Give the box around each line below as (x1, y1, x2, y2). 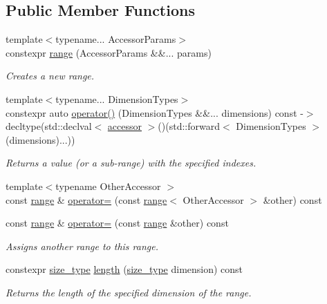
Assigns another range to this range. (6, 238, 158, 253)
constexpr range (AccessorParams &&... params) (6, 45, 212, 59)
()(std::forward (158, 119, 220, 133)
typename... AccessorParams (55, 32, 176, 46)
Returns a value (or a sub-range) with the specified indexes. (6, 155, 256, 170)
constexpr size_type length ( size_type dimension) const (6, 262, 243, 276)
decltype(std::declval (6, 119, 92, 133)
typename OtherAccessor (55, 178, 161, 193)
